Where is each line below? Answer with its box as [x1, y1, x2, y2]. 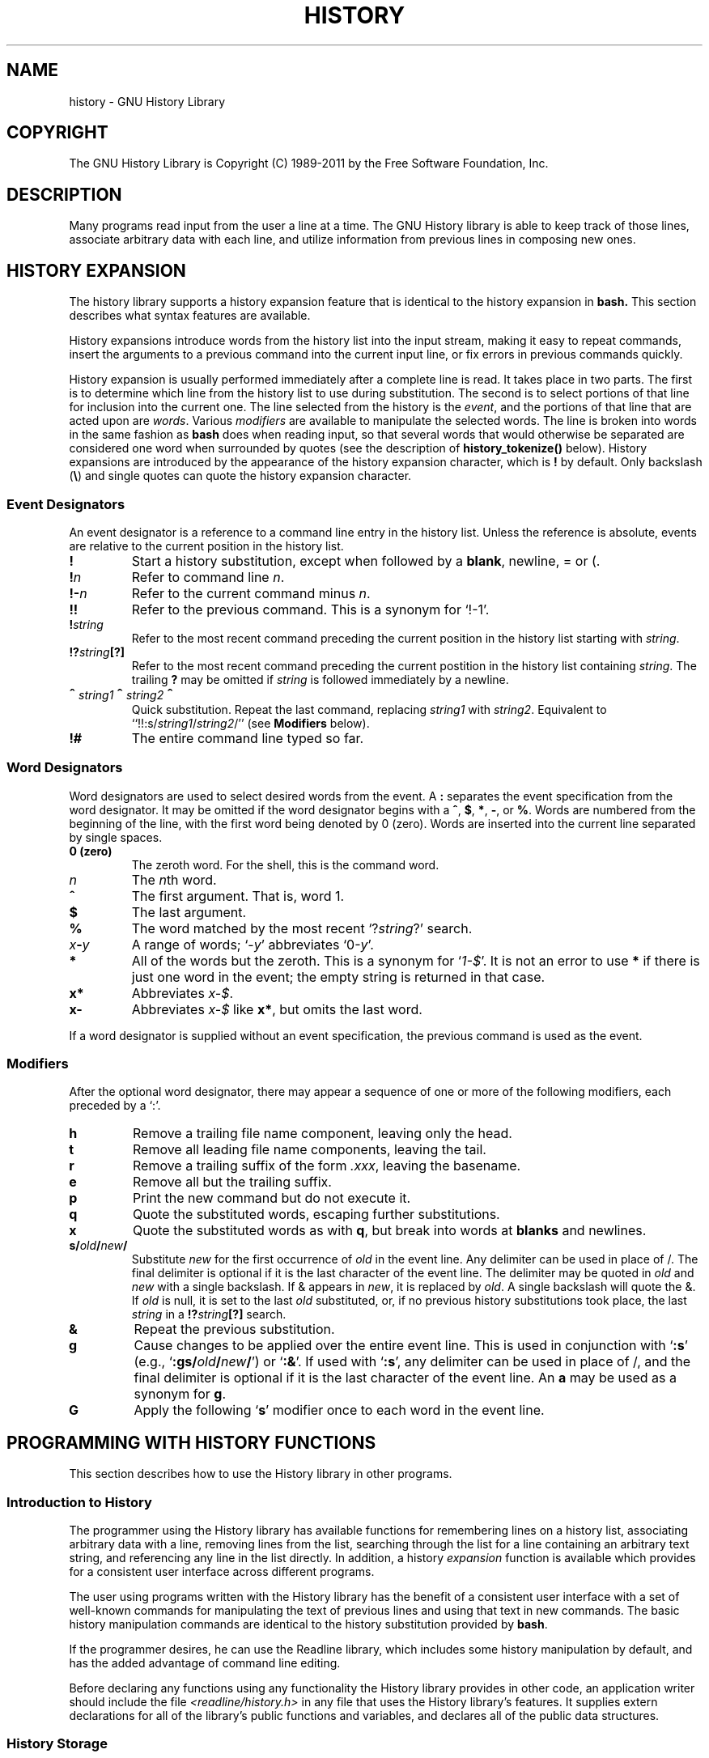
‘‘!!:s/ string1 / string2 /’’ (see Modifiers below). [131, 716, 370, 730]
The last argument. [131, 903, 247, 920]
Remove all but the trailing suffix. [132, 1174, 332, 1191]
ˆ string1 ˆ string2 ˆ [69, 686, 173, 703]
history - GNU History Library [69, 94, 225, 108]
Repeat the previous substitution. [134, 1321, 335, 1338]
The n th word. [131, 871, 217, 888]
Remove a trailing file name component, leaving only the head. [132, 1125, 512, 1142]
